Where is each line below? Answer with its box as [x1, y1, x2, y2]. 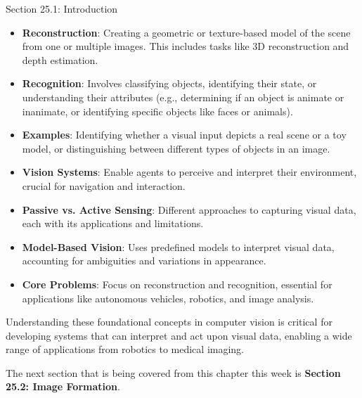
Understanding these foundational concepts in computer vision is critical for [6, 314, 332, 329]
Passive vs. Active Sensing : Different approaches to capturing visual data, [22, 202, 356, 217]
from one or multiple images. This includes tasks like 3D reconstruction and [22, 39, 349, 53]
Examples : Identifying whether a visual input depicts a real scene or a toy [22, 127, 347, 142]
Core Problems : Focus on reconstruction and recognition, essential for [22, 276, 332, 291]
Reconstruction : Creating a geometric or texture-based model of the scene [22, 25, 351, 39]
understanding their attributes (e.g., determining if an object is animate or [22, 89, 344, 104]
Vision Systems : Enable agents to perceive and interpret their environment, [22, 165, 357, 179]
